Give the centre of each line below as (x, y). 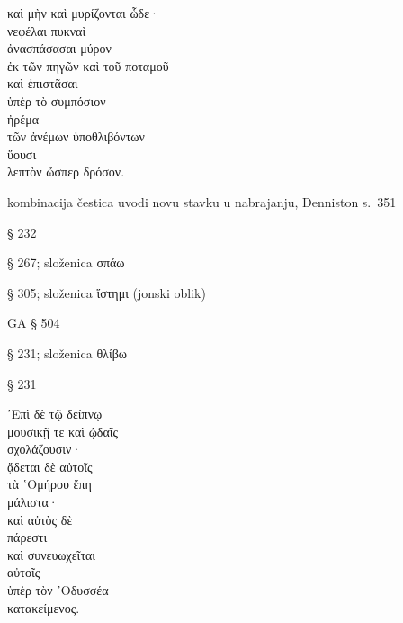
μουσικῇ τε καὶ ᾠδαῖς (63, 431)
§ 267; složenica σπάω (66, 262)
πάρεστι (27, 537)
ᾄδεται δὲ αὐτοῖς (50, 466)
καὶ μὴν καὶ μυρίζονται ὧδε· (83, 13)
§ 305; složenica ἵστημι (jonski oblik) (107, 292)
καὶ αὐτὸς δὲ (40, 519)
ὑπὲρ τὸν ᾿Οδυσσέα (58, 590)
